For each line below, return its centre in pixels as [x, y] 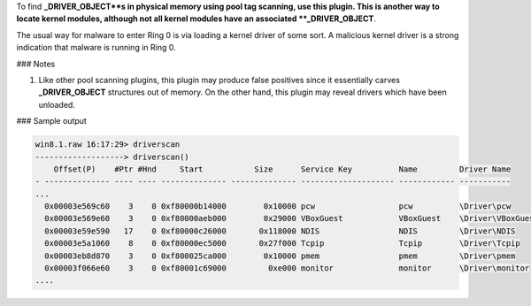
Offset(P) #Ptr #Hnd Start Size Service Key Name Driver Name [282, 169]
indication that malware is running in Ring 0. [96, 48]
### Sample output [52, 121]
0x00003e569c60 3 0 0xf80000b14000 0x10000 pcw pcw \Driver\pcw [278, 207]
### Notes [36, 64]
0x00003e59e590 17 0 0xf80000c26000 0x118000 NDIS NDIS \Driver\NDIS [280, 231]
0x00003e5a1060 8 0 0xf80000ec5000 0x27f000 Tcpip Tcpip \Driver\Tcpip [283, 244]
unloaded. [57, 104]
